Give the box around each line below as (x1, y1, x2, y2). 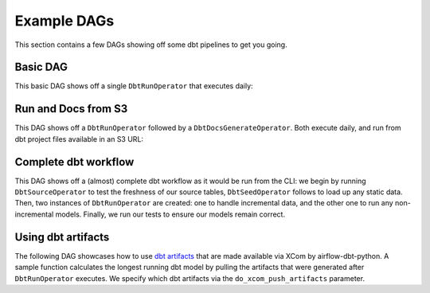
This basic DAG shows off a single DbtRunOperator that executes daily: (14, 81, 254, 91)
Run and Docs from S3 (14, 102, 128, 115)
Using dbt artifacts (14, 230, 110, 244)
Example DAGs (14, 12, 115, 29)
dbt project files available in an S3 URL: (14, 134, 143, 143)
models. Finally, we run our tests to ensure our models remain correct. (55, 209, 286, 219)
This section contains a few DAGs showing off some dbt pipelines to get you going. (14, 40, 287, 49)
